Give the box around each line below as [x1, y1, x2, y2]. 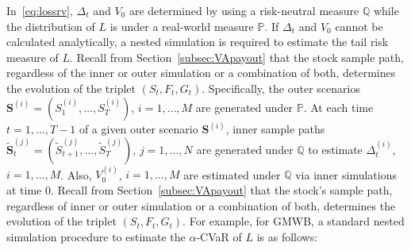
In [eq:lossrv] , [6, 2, 73, 18]
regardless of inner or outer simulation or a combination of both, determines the [6, 197, 396, 213]
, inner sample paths [225, 121, 325, 137]
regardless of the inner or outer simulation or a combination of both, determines [6, 64, 396, 81]
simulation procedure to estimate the [6, 228, 186, 244]
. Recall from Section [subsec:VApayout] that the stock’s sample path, [51, 182, 393, 198]
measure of [6, 48, 59, 65]
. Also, [60, 166, 92, 183]
